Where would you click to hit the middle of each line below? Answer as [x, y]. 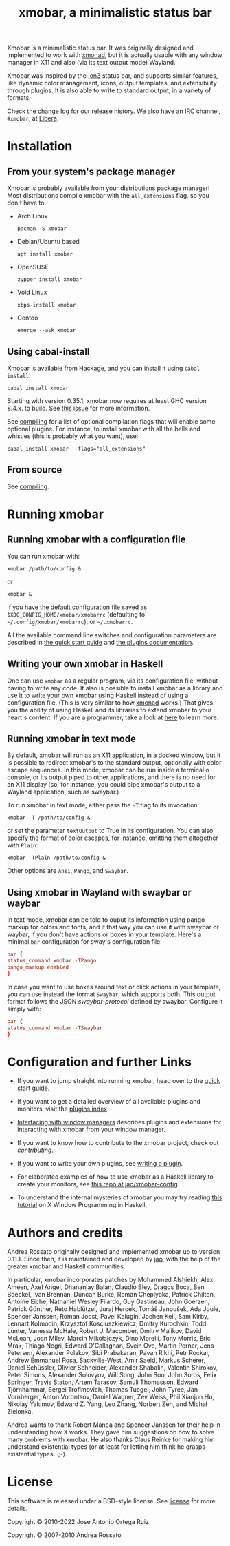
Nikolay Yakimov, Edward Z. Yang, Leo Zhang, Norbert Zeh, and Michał [107, 1404]
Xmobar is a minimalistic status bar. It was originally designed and [100, 48]
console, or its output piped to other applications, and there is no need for [112, 777]
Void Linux [32, 292]
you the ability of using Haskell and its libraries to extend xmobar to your [110, 710]
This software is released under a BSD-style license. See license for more [111, 1501]
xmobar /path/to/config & [44, 569]
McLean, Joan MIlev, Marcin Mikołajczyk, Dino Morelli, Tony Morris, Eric [109, 1339]
